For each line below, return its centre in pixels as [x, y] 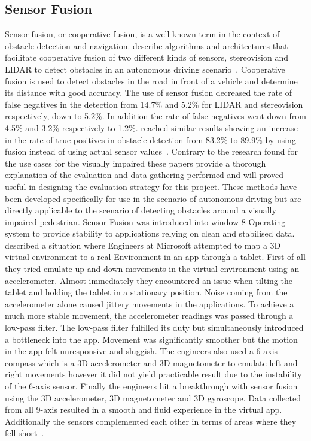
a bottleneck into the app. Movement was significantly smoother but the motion [151, 339]
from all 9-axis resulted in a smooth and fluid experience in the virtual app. [144, 410]
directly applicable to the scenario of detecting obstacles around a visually [141, 210]
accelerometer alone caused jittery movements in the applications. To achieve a [150, 303]
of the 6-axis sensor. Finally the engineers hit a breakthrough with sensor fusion [151, 386]
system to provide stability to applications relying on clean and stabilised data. [150, 233]
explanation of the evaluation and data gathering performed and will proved [144, 175]
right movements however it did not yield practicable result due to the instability [153, 374]
